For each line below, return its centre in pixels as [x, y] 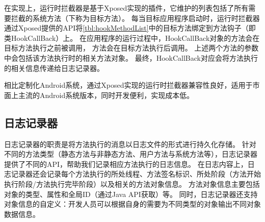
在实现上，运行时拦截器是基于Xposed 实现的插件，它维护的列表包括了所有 [126, 8]
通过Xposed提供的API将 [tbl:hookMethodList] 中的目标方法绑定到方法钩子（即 [130, 28]
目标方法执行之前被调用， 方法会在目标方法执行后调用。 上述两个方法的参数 [131, 48]
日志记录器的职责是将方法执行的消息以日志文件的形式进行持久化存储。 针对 [130, 144]
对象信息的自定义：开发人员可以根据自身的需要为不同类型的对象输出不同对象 [132, 204]
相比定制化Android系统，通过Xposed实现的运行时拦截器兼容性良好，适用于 [128, 85]
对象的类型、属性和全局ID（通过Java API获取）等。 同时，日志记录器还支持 [131, 194]
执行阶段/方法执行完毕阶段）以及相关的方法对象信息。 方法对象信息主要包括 [132, 183]
